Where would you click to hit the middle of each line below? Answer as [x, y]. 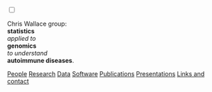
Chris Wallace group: [37, 24]
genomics [22, 46]
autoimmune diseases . [41, 61]
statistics [21, 31]
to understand [27, 53]
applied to [21, 38]
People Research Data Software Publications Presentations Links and [106, 74]
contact [18, 81]
